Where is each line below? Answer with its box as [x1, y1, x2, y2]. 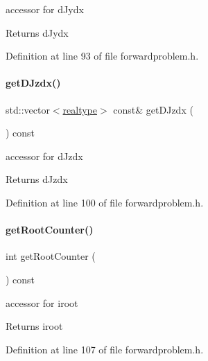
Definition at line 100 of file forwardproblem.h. [6, 195, 204, 209]
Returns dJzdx [6, 172, 68, 186]
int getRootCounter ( [6, 249, 96, 263]
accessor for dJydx [6, 2, 84, 16]
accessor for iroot [6, 295, 78, 310]
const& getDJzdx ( [113, 102, 193, 116]
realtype [62, 102, 97, 116]
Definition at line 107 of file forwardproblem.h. [6, 342, 204, 356]
